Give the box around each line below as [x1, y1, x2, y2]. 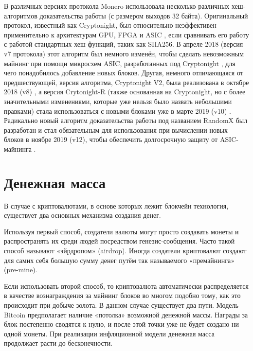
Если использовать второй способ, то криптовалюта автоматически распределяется [4, 281, 249, 291]
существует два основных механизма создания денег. [4, 210, 161, 220]
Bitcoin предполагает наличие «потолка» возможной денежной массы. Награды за [4, 309, 248, 319]
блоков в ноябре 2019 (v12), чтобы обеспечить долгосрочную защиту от [4, 134, 218, 144]
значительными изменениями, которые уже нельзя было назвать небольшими [4, 96, 232, 106]
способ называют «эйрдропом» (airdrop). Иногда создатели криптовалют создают [4, 246, 247, 255]
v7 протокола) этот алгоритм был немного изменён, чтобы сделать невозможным [4, 48, 244, 58]
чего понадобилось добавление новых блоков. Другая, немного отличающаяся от [4, 68, 243, 78]
